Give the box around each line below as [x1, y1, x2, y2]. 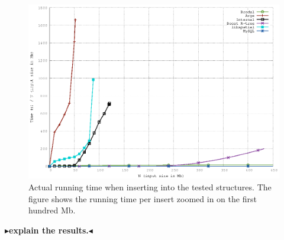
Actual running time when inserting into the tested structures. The [28, 181, 272, 193]
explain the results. [9, 223, 89, 236]
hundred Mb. [28, 204, 76, 216]
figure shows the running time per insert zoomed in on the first [28, 192, 257, 205]
